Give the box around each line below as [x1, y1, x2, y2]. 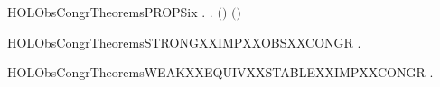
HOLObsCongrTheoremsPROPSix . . [7, 3, 213, 21]
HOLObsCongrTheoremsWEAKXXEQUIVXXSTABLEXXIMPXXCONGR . [7, 63, 434, 82]
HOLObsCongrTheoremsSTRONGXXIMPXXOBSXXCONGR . [7, 32, 361, 51]
